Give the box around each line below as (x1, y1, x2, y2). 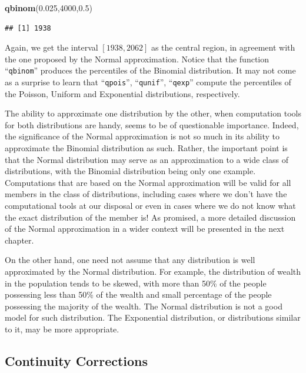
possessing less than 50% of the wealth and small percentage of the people (5, 288, 272, 301)
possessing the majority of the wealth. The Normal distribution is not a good (5, 299, 282, 312)
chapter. (5, 234, 34, 246)
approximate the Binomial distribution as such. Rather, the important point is (5, 142, 288, 154)
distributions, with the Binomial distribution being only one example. (5, 165, 256, 177)
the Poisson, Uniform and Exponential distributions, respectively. (5, 87, 240, 99)
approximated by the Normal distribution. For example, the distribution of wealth (5, 265, 301, 277)
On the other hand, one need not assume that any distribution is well (5, 254, 255, 266)
